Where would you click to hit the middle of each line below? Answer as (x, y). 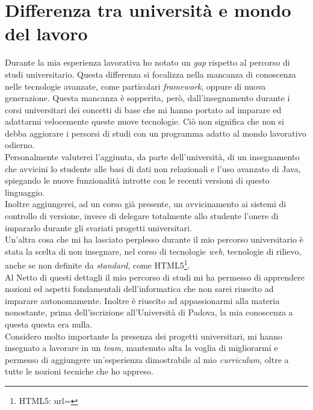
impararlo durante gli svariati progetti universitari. (98, 227)
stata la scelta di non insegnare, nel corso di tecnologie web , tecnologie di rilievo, (153, 251)
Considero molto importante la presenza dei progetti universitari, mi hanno (144, 336)
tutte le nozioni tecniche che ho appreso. (79, 371)
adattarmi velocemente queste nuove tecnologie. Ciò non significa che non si (144, 121)
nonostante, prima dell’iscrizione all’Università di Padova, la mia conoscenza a (149, 312)
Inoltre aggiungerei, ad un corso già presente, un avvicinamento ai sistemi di (146, 204)
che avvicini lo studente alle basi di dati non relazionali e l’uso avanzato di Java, (153, 168)
